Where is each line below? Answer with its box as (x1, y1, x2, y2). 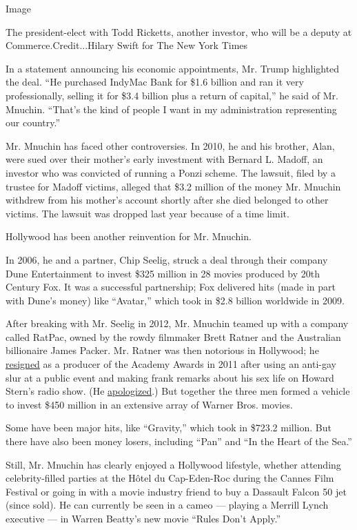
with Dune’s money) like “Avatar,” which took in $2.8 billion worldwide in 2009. (6, 293, 345, 307)
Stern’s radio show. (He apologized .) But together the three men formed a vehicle (6, 384, 350, 398)
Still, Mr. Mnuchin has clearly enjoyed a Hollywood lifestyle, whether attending (6, 457, 341, 471)
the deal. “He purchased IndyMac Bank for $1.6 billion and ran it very (6, 75, 304, 89)
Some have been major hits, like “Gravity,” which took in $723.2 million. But (6, 420, 331, 435)
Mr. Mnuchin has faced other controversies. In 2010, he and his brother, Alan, (6, 138, 335, 153)
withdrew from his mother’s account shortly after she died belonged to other (6, 193, 329, 207)
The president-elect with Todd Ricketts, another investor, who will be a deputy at (6, 24, 352, 39)
